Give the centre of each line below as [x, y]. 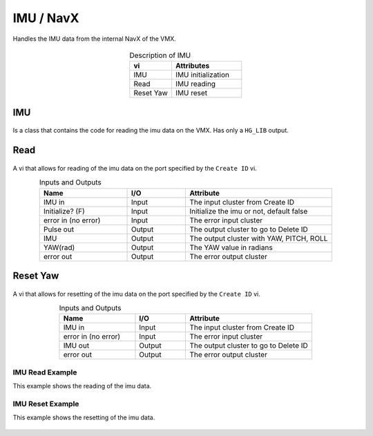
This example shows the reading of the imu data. [82, 386]
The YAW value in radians [231, 247]
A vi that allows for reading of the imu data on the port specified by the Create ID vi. [135, 168]
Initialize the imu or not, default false [249, 211]
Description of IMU [160, 55]
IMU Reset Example [46, 404]
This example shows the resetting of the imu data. [84, 417]
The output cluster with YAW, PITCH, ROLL [259, 238]
